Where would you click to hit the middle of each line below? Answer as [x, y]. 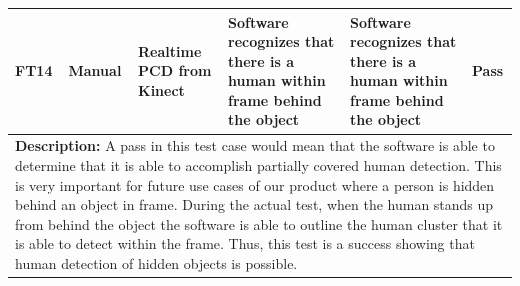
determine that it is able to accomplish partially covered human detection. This [258, 164]
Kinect [161, 90]
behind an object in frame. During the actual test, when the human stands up [254, 204]
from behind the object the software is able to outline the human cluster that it [259, 223]
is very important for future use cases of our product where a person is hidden [255, 184]
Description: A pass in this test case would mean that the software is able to [255, 145]
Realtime [170, 50]
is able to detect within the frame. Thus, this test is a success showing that [245, 243]
